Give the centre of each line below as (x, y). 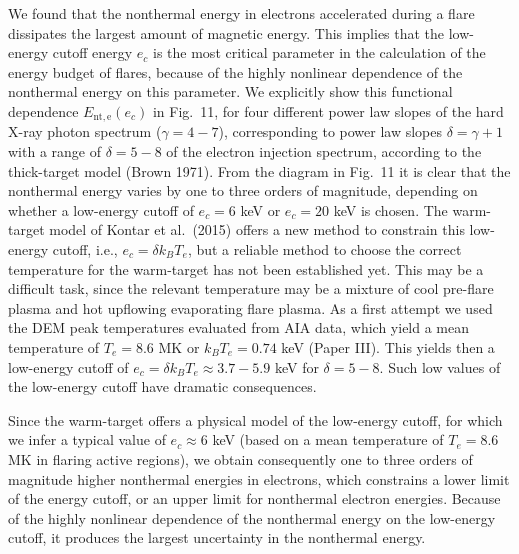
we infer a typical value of (87, 439)
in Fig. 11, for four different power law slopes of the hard (328, 110)
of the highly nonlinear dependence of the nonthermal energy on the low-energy (252, 517)
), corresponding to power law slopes (330, 131)
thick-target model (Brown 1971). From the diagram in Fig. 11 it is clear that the (259, 170)
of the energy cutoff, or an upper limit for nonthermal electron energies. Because (254, 498)
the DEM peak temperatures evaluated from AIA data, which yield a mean (239, 327)
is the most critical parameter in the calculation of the (319, 52)
